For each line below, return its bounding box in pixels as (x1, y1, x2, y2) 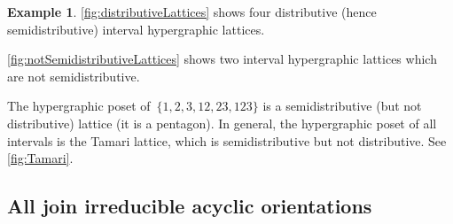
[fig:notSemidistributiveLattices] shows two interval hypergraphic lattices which (7, 50, 437, 68)
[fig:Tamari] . (7, 149, 74, 167)
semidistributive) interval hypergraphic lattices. (7, 19, 265, 38)
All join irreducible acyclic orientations (7, 192, 372, 220)
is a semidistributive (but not (262, 97, 422, 115)
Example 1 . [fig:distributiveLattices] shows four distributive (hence (7, 3, 377, 20)
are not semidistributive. (7, 66, 140, 85)
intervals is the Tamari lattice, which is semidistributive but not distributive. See (7, 131, 447, 150)
